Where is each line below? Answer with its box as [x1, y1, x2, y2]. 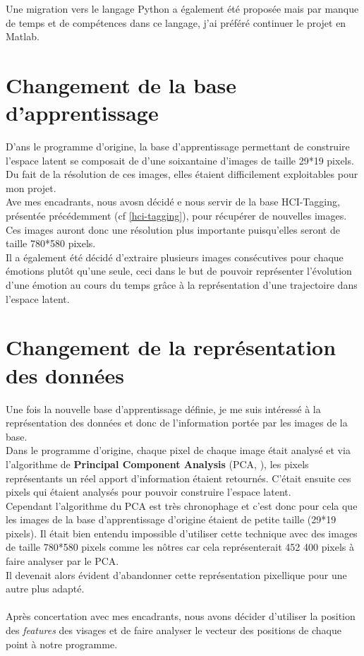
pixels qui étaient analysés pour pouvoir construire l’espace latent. [6, 484, 291, 499]
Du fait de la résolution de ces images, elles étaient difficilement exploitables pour [6, 167, 358, 181]
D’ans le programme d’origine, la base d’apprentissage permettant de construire [6, 139, 350, 154]
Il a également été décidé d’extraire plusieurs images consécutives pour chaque [6, 249, 344, 264]
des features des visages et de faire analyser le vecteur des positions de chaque [6, 623, 341, 638]
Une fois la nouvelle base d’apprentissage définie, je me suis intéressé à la [6, 401, 321, 416]
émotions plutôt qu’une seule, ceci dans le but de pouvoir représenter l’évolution [6, 263, 352, 278]
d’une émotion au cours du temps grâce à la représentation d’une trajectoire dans [6, 278, 358, 292]
